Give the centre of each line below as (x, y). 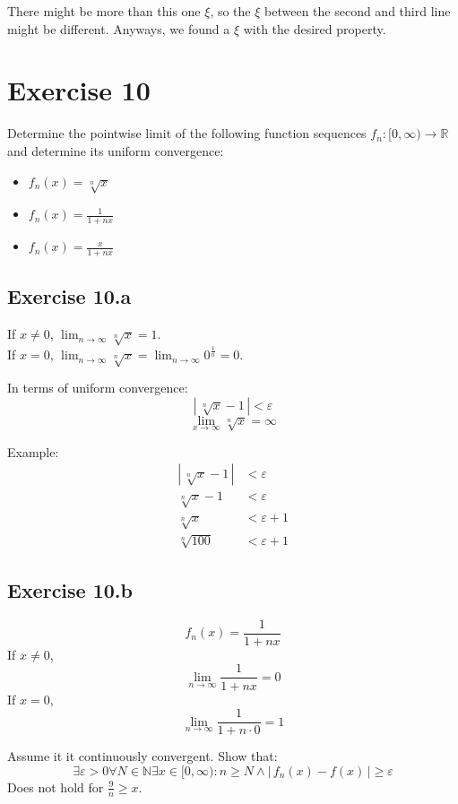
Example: (33, 451)
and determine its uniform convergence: (116, 150)
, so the (230, 11)
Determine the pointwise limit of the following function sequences (187, 133)
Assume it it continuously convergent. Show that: (143, 756)
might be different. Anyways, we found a (119, 28)
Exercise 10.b (70, 590)
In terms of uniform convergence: (98, 388)
